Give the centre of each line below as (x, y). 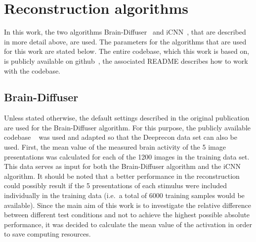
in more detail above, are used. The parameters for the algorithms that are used (125, 41)
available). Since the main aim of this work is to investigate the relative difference (128, 205)
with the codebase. (32, 70)
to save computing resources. (47, 234)
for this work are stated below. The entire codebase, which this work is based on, (127, 51)
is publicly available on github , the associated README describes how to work (126, 60)
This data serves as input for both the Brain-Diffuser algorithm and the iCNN (122, 166)
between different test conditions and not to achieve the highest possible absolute (127, 215)
